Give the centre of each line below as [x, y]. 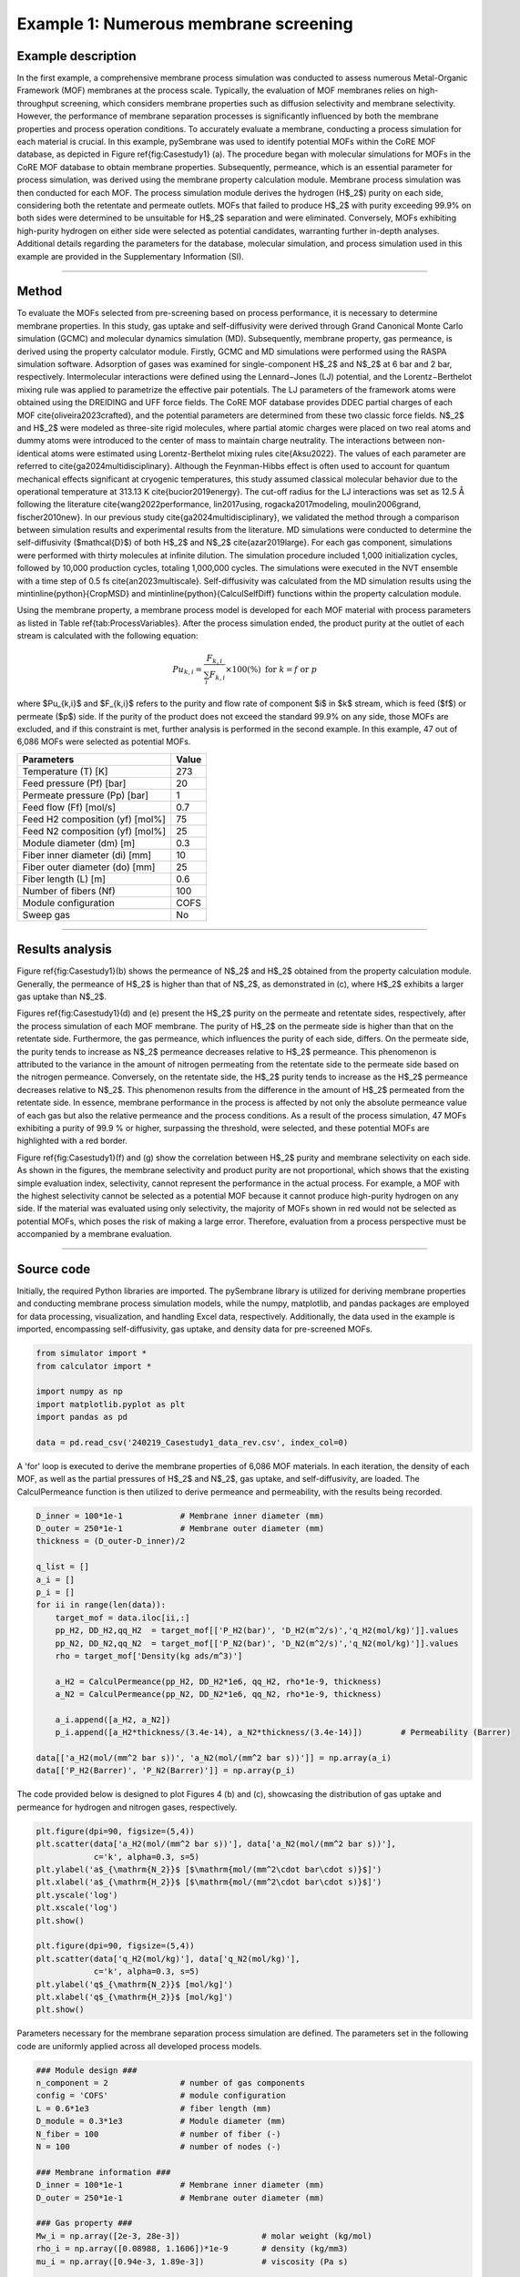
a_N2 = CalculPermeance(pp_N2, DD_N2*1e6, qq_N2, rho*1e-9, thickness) [219, 1695]
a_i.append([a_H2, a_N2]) [113, 1720]
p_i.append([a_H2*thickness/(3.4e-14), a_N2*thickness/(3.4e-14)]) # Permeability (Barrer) [283, 1732]
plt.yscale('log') [77, 1895]
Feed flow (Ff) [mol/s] [69, 807]
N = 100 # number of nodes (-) [158, 2146]
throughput [38, 103]
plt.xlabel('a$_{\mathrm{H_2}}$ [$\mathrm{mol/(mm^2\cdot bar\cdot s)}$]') [209, 1882]
